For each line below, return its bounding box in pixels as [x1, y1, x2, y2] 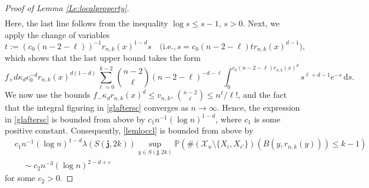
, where [215, 112, 242, 125]
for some [5, 172, 35, 184]
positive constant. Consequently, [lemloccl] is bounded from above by [5, 124, 254, 136]
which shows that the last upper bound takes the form [5, 52, 201, 64]
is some [254, 112, 281, 125]
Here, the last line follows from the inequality [5, 17, 168, 29]
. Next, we [242, 17, 280, 29]
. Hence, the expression [217, 101, 300, 114]
